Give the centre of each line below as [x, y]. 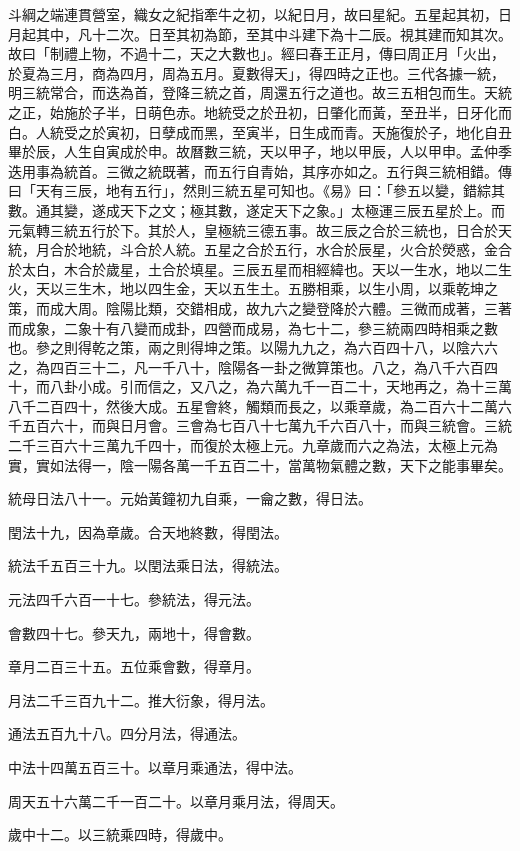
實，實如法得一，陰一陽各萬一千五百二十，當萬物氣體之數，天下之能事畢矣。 [260, 464]
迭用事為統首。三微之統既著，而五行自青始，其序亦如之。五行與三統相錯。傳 [260, 170]
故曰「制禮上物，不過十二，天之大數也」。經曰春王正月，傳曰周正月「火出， [256, 53]
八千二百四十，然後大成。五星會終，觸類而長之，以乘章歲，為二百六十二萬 [253, 405]
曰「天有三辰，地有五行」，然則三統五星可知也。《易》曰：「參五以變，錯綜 [249, 190]
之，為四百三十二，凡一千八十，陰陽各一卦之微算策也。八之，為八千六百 [246, 366]
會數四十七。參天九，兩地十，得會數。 [134, 632]
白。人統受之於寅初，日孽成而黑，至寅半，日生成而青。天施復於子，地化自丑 [260, 131]
